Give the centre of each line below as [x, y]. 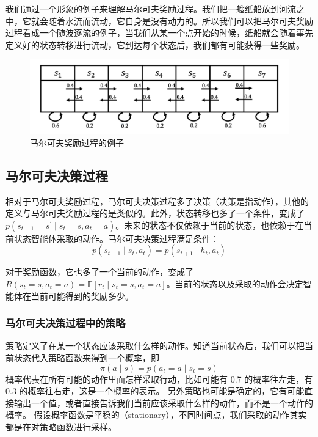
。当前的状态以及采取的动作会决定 [235, 283]
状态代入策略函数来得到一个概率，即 [86, 357]
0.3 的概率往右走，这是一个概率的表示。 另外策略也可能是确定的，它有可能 [155, 391]
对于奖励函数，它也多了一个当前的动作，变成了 [99, 272]
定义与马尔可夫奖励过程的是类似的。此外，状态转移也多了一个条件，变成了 [155, 213]
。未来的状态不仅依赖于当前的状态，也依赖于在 [210, 225]
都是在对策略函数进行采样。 [61, 426]
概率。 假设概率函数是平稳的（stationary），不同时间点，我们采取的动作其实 [156, 415]
